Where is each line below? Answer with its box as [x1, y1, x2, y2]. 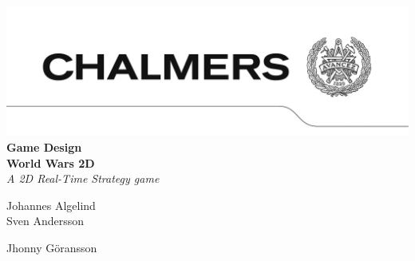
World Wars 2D [6, 154, 95, 171]
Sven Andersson [6, 212, 85, 229]
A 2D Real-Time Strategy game [6, 170, 160, 187]
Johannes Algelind [6, 196, 96, 213]
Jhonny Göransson [6, 239, 97, 255]
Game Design [6, 139, 82, 156]
